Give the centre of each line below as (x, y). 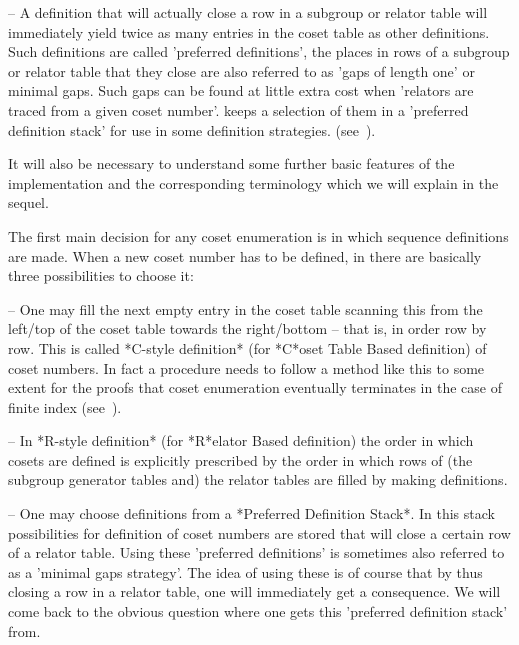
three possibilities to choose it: (101, 275)
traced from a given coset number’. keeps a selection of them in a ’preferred (238, 109)
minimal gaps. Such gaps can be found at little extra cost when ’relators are (241, 90)
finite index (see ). (65, 406)
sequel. (28, 202)
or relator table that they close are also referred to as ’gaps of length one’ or (241, 70)
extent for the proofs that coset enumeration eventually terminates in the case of (255, 387)
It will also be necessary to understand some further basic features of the (231, 163)
